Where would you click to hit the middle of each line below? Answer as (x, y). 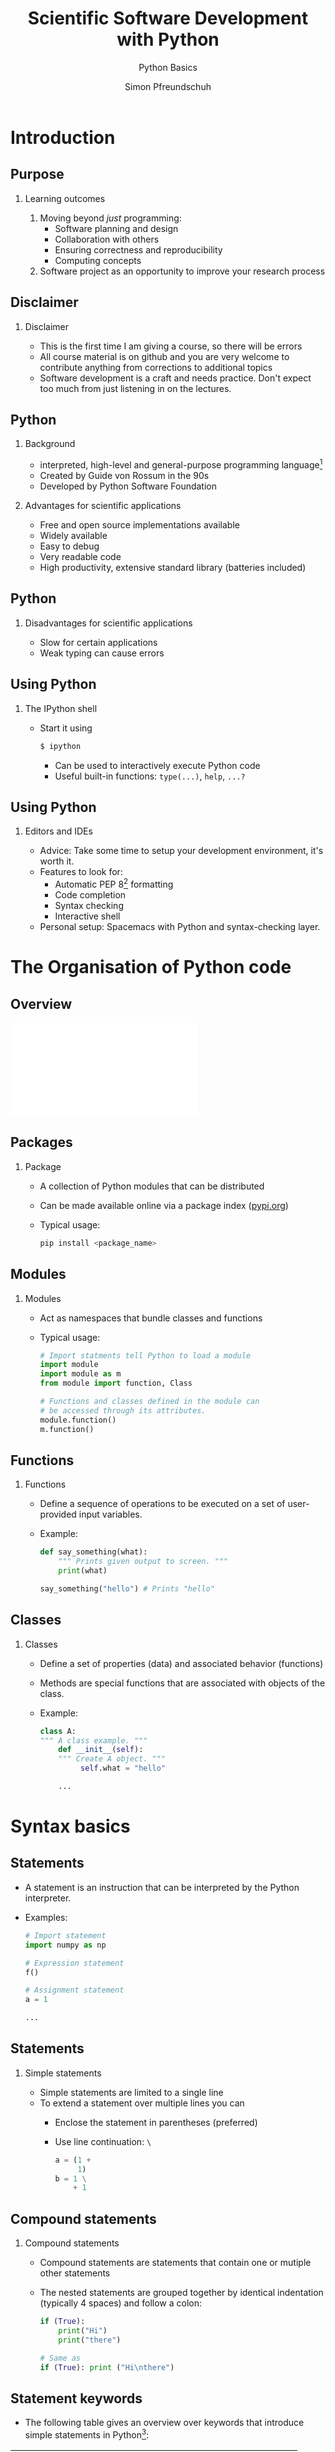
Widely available (73, 536)
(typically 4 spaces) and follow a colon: (120, 2303)
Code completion (90, 895)
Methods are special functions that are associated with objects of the (182, 1683)
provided (58, 1514)
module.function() (78, 1420)
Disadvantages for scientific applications (108, 623)
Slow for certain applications (98, 642)
